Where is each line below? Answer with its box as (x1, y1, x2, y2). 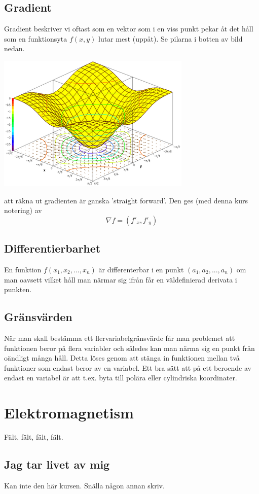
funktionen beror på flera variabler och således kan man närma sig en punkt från (4, 342, 255, 353)
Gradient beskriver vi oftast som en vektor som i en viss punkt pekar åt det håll (4, 23, 253, 34)
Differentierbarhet (4, 240, 101, 256)
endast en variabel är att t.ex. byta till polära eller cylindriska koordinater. (4, 372, 237, 383)
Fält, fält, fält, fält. (4, 432, 63, 442)
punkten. (4, 284, 32, 295)
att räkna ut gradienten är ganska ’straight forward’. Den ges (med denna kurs (4, 195, 248, 205)
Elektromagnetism (4, 402, 134, 423)
